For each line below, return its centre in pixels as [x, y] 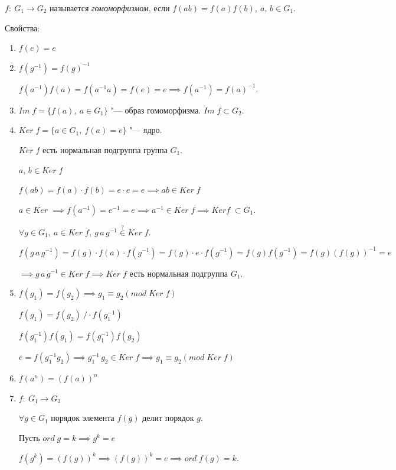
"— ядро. [146, 130]
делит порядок [168, 418]
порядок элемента [83, 418]
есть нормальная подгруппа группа [105, 149]
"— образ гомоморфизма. [156, 110]
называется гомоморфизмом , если [110, 8]
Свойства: [22, 27]
